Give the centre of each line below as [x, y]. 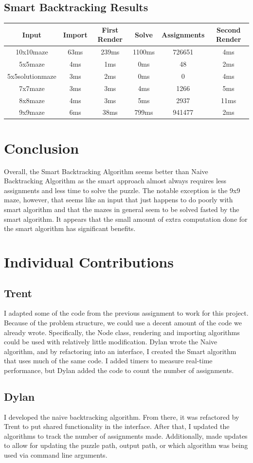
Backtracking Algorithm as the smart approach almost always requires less [115, 181]
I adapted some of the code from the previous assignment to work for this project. [126, 313]
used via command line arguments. [56, 455]
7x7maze [32, 88]
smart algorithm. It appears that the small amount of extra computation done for [126, 219]
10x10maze [32, 52]
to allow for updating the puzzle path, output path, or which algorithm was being [126, 445]
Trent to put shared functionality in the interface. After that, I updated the [117, 426]
